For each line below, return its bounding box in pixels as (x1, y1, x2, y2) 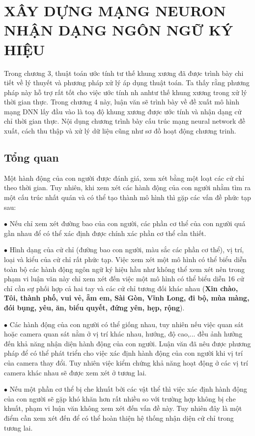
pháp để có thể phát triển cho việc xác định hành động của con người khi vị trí (4, 348, 243, 358)
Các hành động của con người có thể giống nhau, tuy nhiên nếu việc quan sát (9, 319, 244, 329)
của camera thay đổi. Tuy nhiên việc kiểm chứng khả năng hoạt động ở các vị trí (4, 357, 248, 368)
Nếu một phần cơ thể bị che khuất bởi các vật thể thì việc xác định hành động (9, 384, 247, 394)
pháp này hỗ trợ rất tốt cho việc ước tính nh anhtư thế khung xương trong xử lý (4, 87, 247, 97)
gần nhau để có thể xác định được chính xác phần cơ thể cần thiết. (4, 228, 206, 238)
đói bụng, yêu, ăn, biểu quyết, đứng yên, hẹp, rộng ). (4, 302, 185, 312)
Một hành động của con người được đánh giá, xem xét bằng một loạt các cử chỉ (4, 172, 244, 183)
